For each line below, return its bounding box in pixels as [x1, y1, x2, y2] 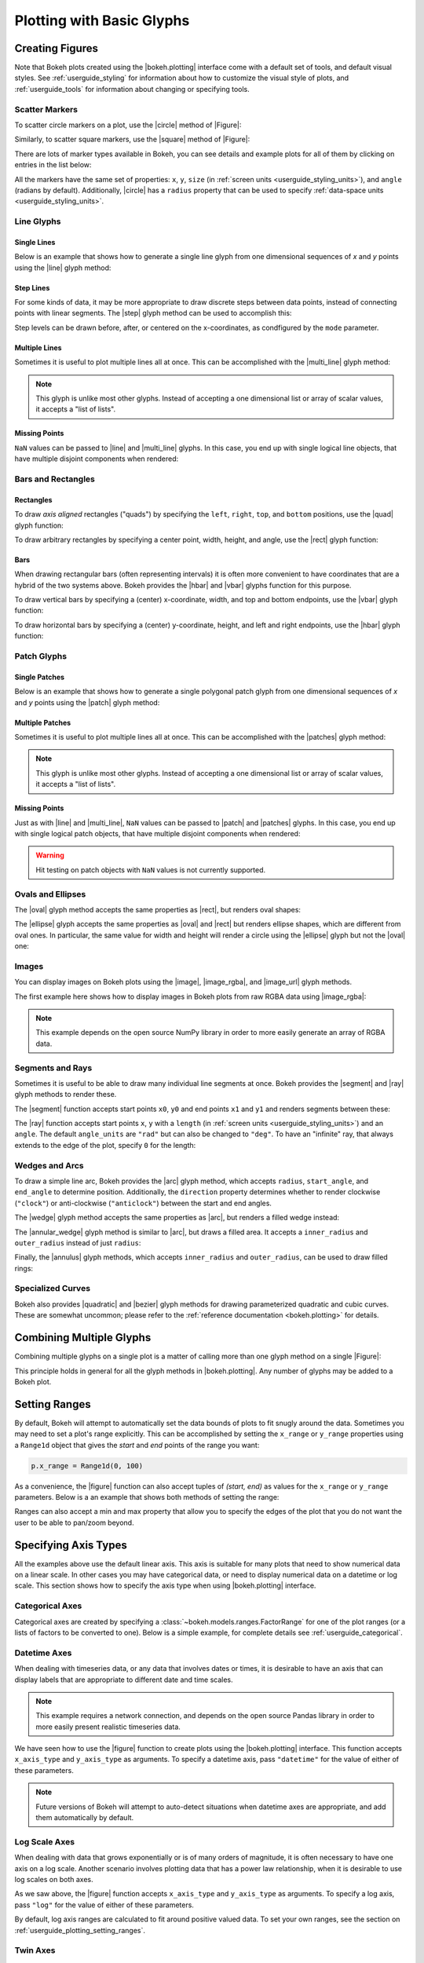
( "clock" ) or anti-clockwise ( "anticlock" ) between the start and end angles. [14, 1198, 272, 1208]
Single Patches [14, 672, 65, 682]
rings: [14, 1263, 34, 1273]
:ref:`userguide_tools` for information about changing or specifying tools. [14, 84, 250, 93]
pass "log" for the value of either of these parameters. [14, 1900, 194, 1910]
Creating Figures [14, 42, 98, 55]
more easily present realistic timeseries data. [35, 1722, 181, 1731]
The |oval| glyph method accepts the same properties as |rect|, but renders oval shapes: [14, 905, 302, 914]
